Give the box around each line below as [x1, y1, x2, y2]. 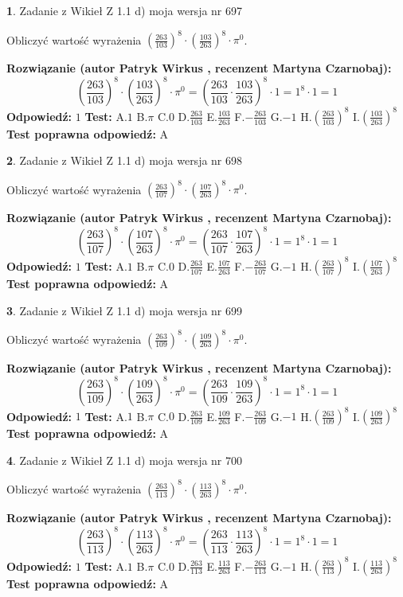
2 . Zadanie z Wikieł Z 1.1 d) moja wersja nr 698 [6, 152, 243, 169]
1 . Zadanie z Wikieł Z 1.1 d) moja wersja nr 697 [6, 2, 243, 18]
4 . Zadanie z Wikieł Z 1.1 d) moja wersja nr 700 [6, 451, 243, 468]
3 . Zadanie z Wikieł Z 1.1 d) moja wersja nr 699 [6, 302, 243, 318]
